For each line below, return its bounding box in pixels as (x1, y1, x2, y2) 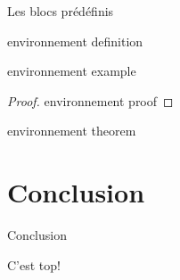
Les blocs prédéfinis (7, 2, 114, 20)
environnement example (7, 62, 136, 80)
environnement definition (7, 31, 143, 50)
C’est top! (7, 255, 61, 274)
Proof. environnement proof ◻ (7, 91, 174, 110)
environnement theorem (7, 121, 136, 140)
